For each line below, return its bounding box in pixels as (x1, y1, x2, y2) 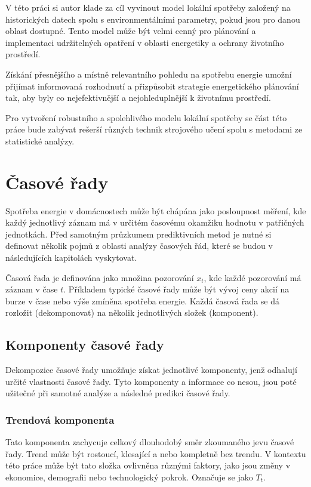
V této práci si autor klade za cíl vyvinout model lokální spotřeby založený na (5, 1, 291, 13)
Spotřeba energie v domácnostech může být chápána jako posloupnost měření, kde (5, 204, 306, 217)
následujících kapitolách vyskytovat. (5, 251, 137, 264)
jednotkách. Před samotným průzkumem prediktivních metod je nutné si (5, 227, 272, 240)
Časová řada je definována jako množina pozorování (5, 271, 194, 283)
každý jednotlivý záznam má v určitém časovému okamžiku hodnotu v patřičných (5, 216, 304, 229)
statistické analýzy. (5, 134, 75, 147)
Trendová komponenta (5, 412, 115, 427)
